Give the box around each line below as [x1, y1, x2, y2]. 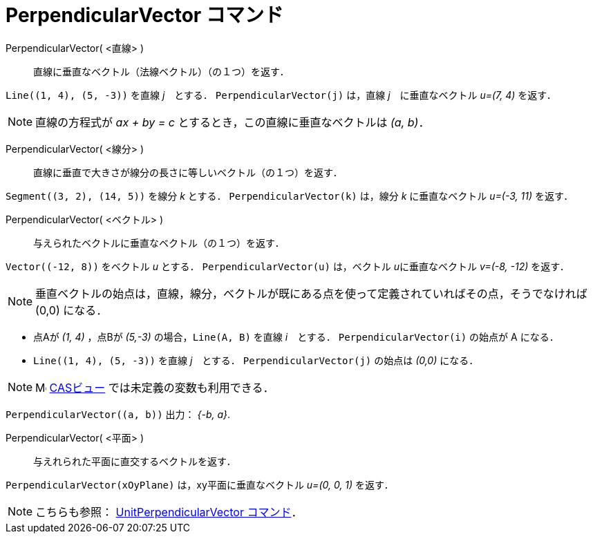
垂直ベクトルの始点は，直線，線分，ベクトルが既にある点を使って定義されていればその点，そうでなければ [35, 286, 587, 301]
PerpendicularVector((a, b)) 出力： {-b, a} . [6, 408, 231, 420]
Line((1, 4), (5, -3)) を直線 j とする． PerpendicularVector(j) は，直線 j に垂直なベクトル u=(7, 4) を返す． [6, 88, 556, 101]
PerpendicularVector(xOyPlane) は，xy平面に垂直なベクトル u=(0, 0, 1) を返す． [6, 478, 394, 491]
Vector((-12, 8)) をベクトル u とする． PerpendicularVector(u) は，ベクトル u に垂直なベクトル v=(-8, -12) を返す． [6, 260, 570, 272]
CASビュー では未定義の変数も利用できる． [49, 380, 274, 395]
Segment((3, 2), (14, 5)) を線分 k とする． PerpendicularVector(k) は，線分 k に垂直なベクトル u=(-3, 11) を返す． [6, 189, 574, 202]
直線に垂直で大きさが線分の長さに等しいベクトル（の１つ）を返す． [33, 166, 343, 178]
